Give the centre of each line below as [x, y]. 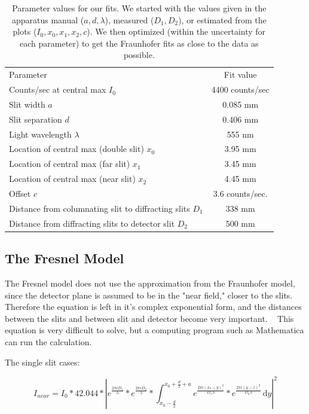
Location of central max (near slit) [72, 179]
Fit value [240, 74]
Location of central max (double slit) [77, 149]
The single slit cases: [42, 362]
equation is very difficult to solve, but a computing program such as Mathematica [154, 330]
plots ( [25, 31]
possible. [139, 55]
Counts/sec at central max [58, 89]
